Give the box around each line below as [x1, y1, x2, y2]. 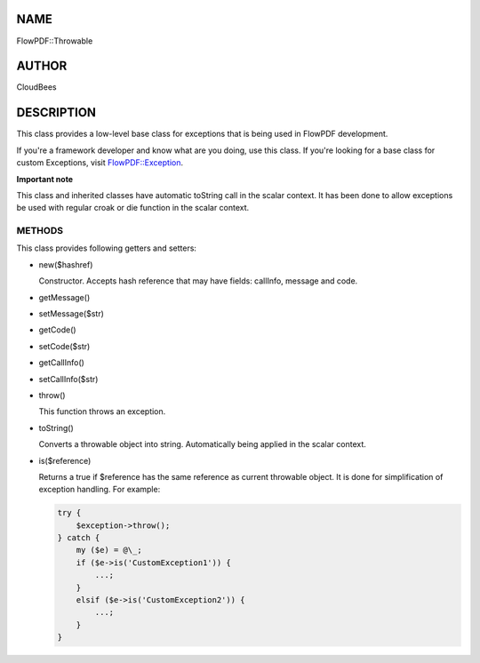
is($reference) [38, 455, 92, 466]
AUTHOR [16, 59, 68, 74]
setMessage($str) [38, 308, 104, 319]
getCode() [38, 324, 76, 335]
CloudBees [16, 82, 57, 92]
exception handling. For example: [38, 484, 161, 495]
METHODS [16, 225, 64, 237]
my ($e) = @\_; [76, 545, 142, 555]
